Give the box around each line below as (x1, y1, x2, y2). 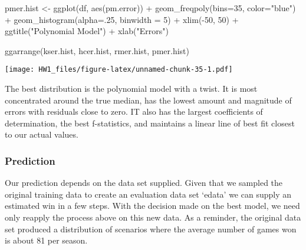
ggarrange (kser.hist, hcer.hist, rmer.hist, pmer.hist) (5, 44, 189, 56)
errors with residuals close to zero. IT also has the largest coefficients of (5, 105, 263, 118)
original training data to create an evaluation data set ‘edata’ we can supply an (5, 188, 292, 200)
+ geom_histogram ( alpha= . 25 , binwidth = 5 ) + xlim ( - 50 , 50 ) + (5, 13, 239, 25)
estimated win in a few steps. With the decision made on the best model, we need (5, 199, 300, 212)
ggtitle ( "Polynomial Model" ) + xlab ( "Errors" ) (5, 25, 169, 37)
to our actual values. (5, 128, 78, 141)
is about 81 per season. (5, 234, 88, 246)
